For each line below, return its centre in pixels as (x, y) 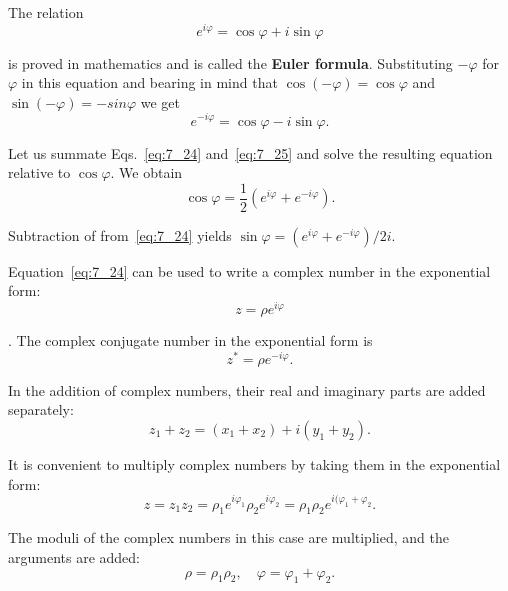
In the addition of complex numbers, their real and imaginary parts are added (247, 389)
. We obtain (146, 172)
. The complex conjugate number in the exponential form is (190, 340)
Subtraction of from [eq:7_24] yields (120, 234)
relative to (39, 172)
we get (160, 101)
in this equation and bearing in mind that (149, 82)
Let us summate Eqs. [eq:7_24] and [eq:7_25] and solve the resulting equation (250, 152)
